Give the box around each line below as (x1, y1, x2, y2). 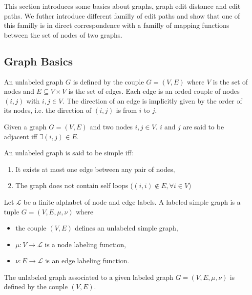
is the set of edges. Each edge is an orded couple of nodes (68, 86, 240, 96)
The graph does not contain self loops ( (15, 180, 133, 190)
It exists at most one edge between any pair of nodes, (15, 164, 175, 174)
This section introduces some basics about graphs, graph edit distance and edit (4, 1, 241, 11)
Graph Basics (4, 53, 73, 68)
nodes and (4, 86, 34, 96)
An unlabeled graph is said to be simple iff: (4, 147, 133, 158)
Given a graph (4, 121, 47, 131)
